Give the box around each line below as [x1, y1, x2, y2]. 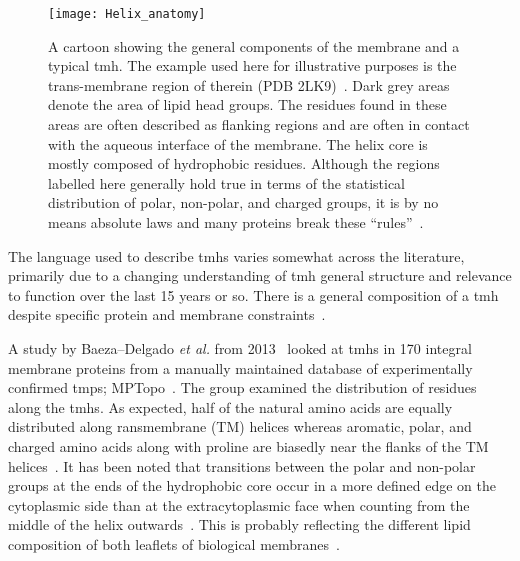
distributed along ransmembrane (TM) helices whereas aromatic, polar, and [8, 416, 472, 437]
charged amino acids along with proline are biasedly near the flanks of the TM [8, 435, 489, 456]
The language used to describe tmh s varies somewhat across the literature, [8, 245, 465, 266]
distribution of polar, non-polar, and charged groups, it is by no [48, 192, 439, 213]
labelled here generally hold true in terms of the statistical [48, 172, 405, 193]
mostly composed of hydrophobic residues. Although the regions [48, 153, 440, 174]
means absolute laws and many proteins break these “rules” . [48, 212, 424, 232]
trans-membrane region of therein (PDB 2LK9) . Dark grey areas [48, 74, 450, 95]
